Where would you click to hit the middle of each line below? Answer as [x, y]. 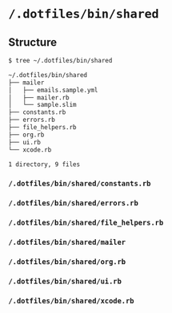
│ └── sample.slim [43, 105]
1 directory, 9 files [44, 164]
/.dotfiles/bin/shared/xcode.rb [71, 301]
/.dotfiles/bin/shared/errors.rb [73, 203]
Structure [33, 42]
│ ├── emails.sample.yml [53, 90]
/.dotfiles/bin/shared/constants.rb [80, 184]
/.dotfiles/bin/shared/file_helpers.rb [86, 223]
